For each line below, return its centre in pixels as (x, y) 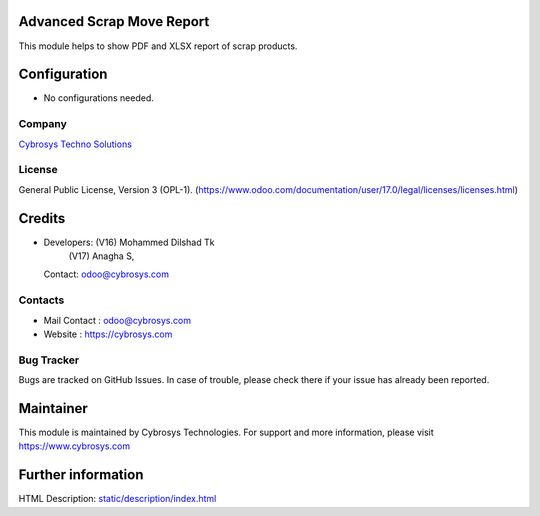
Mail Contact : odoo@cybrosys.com (117, 320)
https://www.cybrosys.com (74, 446)
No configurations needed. (99, 98)
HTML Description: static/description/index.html (117, 499)
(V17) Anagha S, (101, 256)
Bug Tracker (49, 360)
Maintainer (53, 408)
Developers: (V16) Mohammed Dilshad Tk (129, 242)
